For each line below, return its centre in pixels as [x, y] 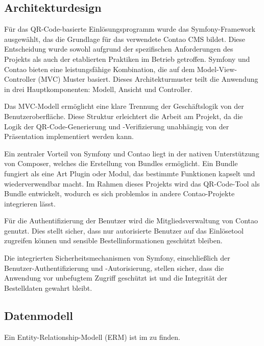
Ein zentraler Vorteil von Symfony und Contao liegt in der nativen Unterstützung [132, 153]
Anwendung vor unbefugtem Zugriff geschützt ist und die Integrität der [116, 278]
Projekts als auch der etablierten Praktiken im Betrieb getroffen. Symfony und [127, 59]
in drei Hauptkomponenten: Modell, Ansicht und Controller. [98, 89]
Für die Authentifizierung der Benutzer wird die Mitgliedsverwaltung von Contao [131, 221]
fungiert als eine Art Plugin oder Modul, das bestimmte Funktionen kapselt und [130, 173]
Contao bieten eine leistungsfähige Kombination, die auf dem [100, 69]
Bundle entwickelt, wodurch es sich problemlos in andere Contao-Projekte [119, 193]
